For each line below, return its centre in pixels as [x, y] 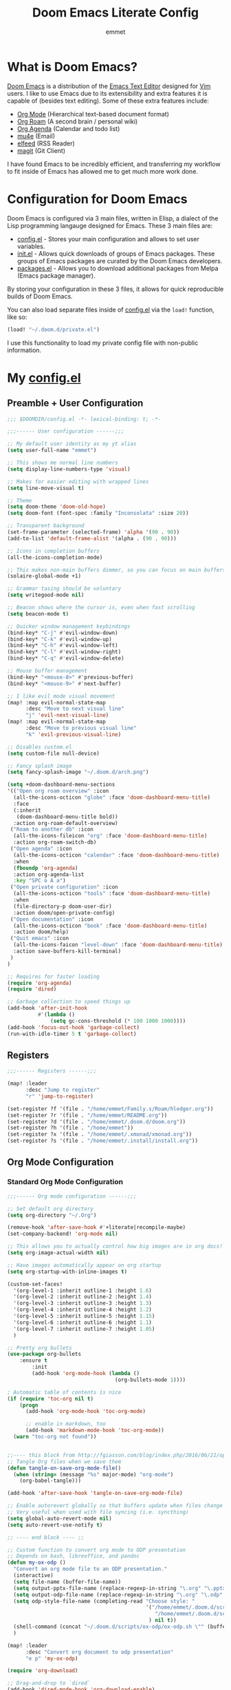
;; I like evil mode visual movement [61, 696]
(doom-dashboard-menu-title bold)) [67, 817]
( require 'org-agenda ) [40, 983]
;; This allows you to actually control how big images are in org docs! [115, 1246]
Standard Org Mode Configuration [65, 1182]
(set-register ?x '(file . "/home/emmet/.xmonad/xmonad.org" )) [100, 1134]
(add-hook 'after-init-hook [47, 1008]
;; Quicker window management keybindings [69, 626]
